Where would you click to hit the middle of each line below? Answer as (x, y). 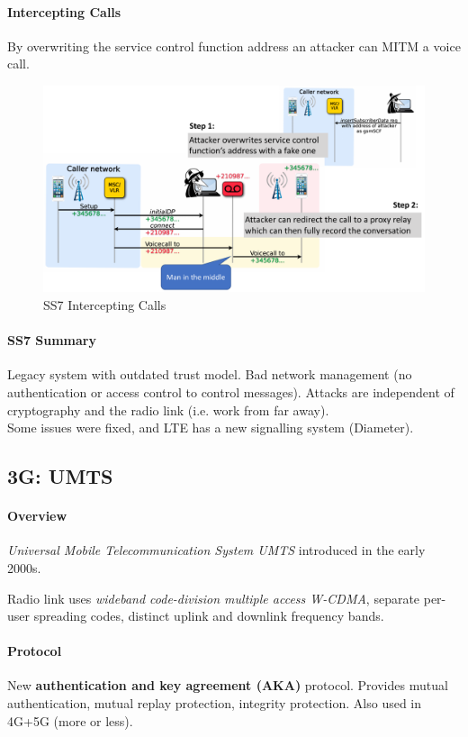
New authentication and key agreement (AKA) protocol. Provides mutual (228, 685)
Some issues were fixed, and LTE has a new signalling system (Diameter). (211, 428)
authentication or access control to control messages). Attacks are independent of (231, 391)
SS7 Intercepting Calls (105, 304)
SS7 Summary (52, 340)
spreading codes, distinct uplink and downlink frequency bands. (209, 616)
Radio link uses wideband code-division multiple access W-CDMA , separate (214, 598)
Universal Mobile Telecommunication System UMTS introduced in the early (216, 550)
